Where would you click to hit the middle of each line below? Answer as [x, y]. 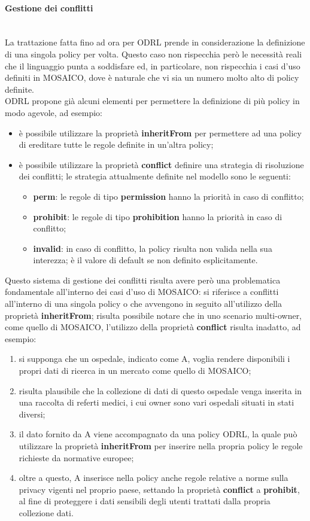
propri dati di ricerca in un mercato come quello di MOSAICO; [135, 371]
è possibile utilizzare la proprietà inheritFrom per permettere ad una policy [160, 132]
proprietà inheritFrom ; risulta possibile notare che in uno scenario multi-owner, [154, 315]
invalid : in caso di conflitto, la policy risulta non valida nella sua [153, 248]
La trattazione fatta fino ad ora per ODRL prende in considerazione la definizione [155, 42]
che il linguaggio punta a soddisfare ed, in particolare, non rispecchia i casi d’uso [153, 65]
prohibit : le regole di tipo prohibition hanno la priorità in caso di [158, 216]
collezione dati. [46, 512]
